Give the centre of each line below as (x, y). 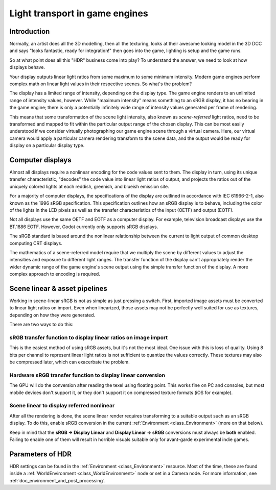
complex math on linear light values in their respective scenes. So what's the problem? (101, 84)
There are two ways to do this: (41, 325)
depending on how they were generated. (52, 315)
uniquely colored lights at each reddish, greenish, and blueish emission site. (89, 186)
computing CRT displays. (36, 243)
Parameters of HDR (40, 454)
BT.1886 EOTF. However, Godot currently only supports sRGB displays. (84, 227)
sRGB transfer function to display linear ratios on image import (89, 337)
